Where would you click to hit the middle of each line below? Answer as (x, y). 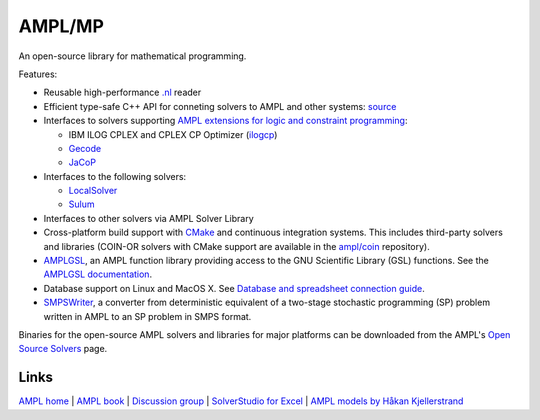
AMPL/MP (61, 26)
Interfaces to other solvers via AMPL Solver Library (148, 218)
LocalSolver (93, 191)
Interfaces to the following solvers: (115, 176)
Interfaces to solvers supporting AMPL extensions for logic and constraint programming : (225, 121)
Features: (38, 74)
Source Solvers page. (63, 349)
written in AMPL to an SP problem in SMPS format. (147, 316)
